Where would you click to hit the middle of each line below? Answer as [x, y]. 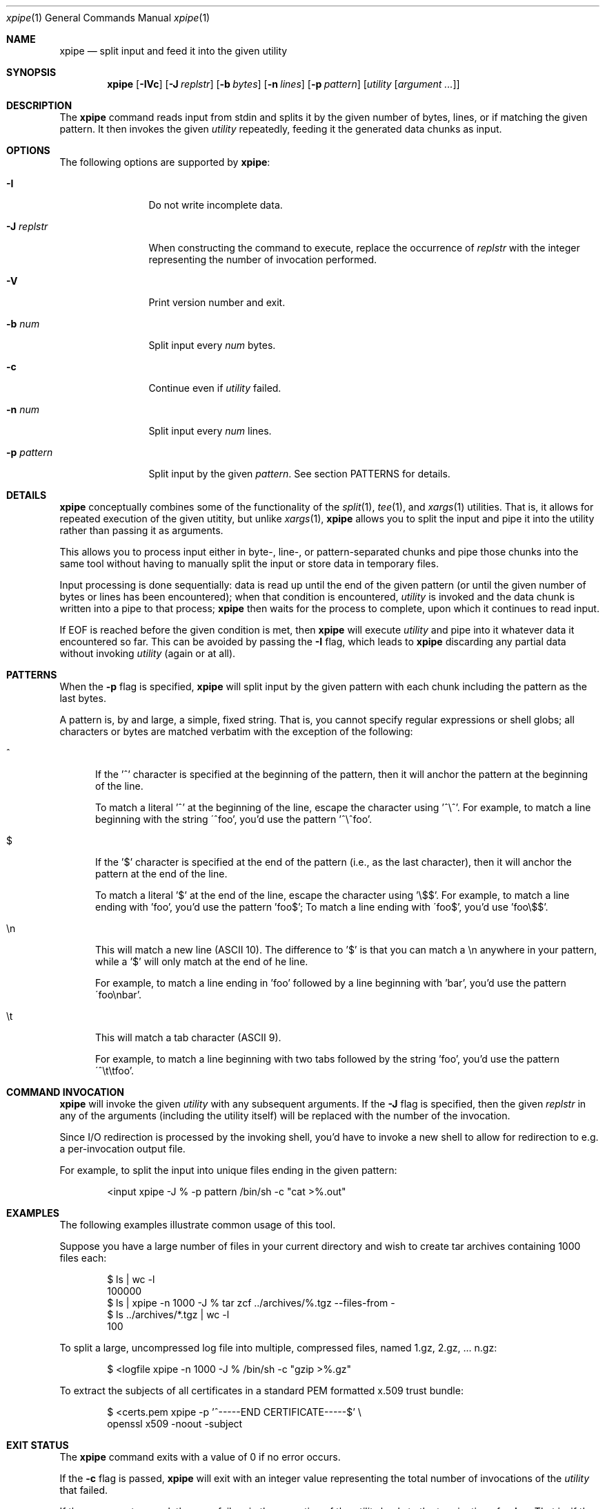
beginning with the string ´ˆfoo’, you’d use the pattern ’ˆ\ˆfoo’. [234, 819]
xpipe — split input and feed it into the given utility [173, 51]
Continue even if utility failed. [215, 388]
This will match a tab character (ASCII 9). [188, 1037]
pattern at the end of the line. [161, 874]
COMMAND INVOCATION [65, 1092]
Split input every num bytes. [212, 345]
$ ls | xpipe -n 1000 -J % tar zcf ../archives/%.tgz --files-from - [251, 1303]
